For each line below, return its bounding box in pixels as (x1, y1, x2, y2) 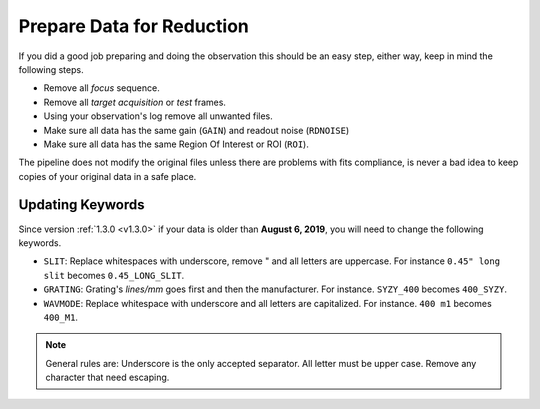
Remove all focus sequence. (43, 82, 160, 94)
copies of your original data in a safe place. (18, 170, 197, 182)
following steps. (18, 63, 84, 75)
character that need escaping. (45, 371, 170, 384)
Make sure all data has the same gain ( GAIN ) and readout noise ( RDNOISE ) (43, 124, 350, 136)
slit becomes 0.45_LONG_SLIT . (43, 269, 185, 281)
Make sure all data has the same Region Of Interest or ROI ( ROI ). (43, 138, 309, 150)
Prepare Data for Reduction (18, 15, 249, 37)
